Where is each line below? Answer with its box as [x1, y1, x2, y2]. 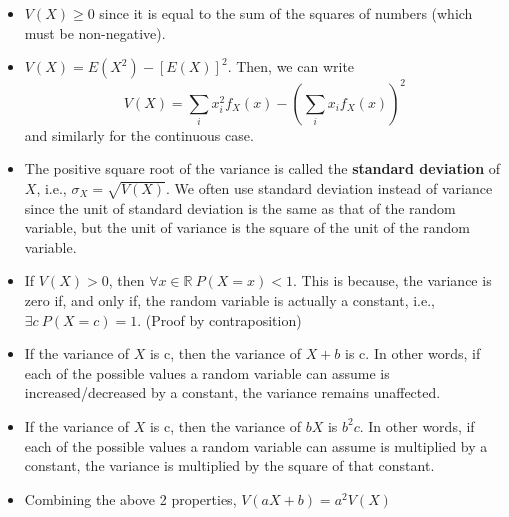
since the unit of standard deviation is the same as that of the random [24, 197, 456, 218]
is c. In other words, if [345, 343, 481, 364]
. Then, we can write [227, 56, 355, 77]
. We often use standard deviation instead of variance [165, 177, 493, 198]
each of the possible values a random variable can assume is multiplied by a [24, 435, 488, 456]
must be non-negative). [24, 22, 166, 43]
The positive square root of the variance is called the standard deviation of [24, 158, 501, 179]
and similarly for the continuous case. [24, 124, 254, 145]
